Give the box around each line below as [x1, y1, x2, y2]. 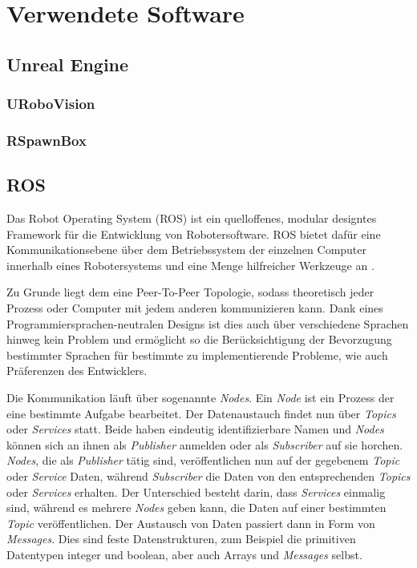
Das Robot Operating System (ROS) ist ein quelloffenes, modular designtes [6, 210, 377, 227]
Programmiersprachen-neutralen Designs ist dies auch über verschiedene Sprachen [6, 315, 409, 332]
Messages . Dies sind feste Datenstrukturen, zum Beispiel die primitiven [6, 530, 356, 547]
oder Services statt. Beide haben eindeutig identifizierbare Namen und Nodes [6, 421, 384, 437]
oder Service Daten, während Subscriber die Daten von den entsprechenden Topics [6, 467, 411, 484]
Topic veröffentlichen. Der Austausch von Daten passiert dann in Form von [6, 514, 375, 531]
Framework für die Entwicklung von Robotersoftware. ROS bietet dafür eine [6, 225, 381, 242]
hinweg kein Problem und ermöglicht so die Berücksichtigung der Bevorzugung [6, 331, 392, 348]
